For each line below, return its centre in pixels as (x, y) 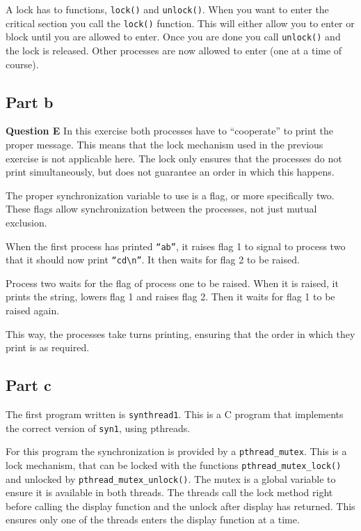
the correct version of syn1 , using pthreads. (98, 428)
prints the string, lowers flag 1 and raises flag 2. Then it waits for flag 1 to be (170, 297)
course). (22, 64)
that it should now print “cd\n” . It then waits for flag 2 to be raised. (153, 260)
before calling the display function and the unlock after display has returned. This (180, 506)
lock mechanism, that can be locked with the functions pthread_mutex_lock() (174, 464)
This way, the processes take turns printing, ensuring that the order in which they (180, 333)
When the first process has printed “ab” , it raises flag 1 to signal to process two (176, 246)
